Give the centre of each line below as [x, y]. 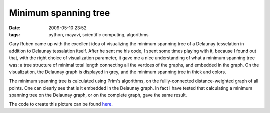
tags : [15, 34]
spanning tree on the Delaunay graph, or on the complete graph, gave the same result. [98, 95]
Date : [15, 28]
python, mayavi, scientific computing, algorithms [99, 34]
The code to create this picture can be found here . [61, 104]
